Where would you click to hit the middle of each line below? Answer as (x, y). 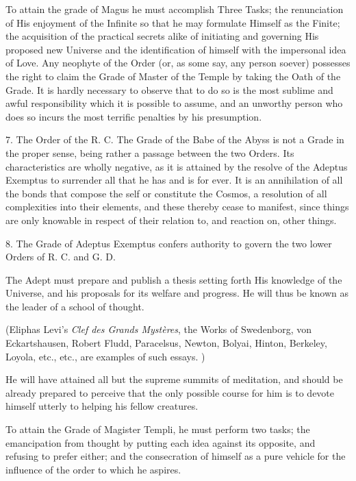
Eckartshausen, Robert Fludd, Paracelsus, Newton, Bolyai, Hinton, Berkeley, (166, 343)
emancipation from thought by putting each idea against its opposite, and (161, 442)
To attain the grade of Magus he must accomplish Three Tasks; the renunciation (175, 9)
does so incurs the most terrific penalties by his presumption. (134, 116)
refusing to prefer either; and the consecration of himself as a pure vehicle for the (176, 456)
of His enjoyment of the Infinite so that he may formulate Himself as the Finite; (173, 22)
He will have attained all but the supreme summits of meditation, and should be (174, 379)
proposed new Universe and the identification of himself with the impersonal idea (176, 49)
